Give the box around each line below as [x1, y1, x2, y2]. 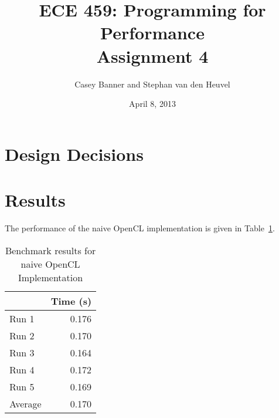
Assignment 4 [96, 43, 209, 68]
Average [9, 396, 42, 410]
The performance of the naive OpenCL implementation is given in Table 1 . [5, 222, 275, 234]
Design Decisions [5, 141, 144, 166]
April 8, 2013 [129, 97, 176, 110]
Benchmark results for [5, 243, 96, 257]
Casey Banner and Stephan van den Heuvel [74, 77, 230, 90]
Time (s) [50, 294, 92, 308]
